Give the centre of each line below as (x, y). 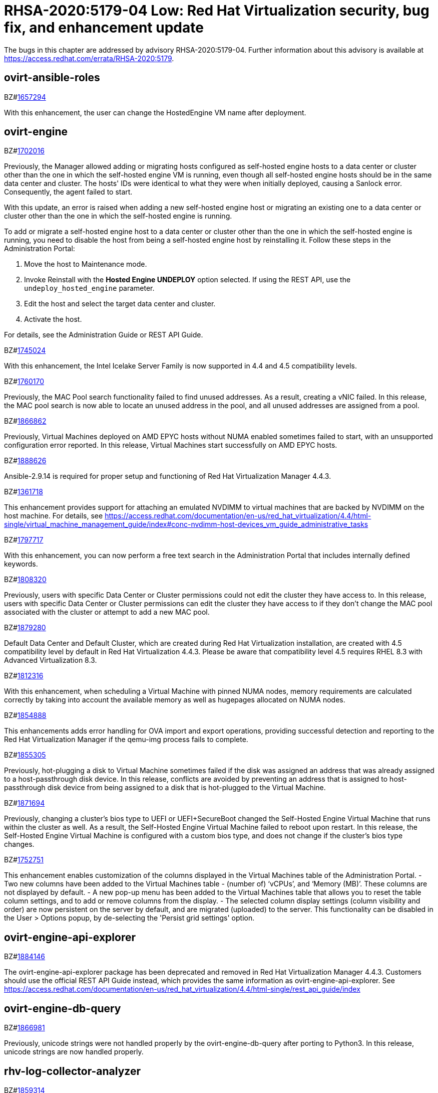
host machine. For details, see (54, 516)
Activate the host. (53, 319)
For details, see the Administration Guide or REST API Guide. (104, 335)
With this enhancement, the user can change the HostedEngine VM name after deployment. (155, 112)
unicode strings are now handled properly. (74, 1052)
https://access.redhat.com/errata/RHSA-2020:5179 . (89, 58)
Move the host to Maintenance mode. (86, 264)
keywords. (21, 564)
